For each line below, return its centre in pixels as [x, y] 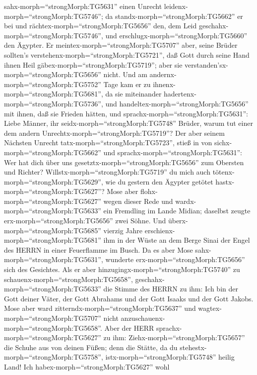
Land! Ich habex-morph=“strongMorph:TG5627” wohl [87, 366]
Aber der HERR [129, 328]
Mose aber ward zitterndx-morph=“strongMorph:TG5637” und [100, 308]
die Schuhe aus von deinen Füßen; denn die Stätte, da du [91, 347]
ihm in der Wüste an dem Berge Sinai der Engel [177, 240]
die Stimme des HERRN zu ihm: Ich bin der [171, 289]
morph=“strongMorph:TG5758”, [54, 357]
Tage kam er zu [127, 84]
